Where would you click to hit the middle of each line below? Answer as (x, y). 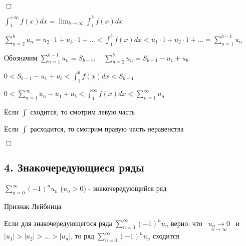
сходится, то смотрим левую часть (82, 111)
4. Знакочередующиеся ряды (74, 167)
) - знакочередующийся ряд (125, 188)
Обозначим (21, 57)
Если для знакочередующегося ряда (58, 223)
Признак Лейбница (33, 206)
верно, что (187, 223)
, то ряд (82, 236)
